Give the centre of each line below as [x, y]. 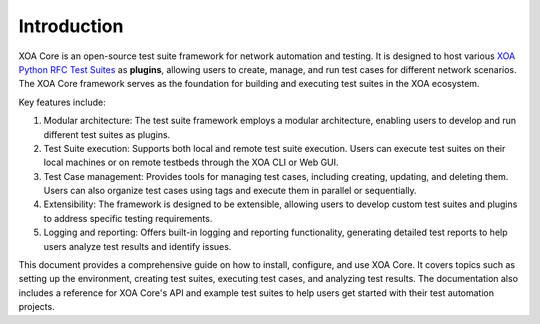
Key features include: [62, 102]
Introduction [71, 26]
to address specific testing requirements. [128, 218]
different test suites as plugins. [107, 134]
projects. [36, 307]
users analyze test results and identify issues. [137, 246]
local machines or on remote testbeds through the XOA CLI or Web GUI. [191, 162]
